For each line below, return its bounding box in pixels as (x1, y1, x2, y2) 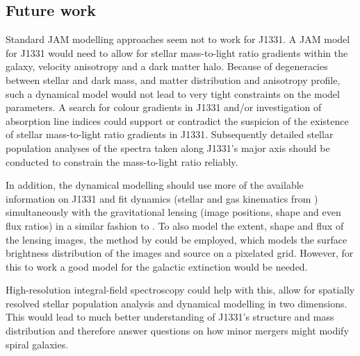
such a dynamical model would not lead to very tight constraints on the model (6, 86, 340, 101)
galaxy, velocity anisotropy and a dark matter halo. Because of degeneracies (6, 59, 328, 74)
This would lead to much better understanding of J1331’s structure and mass (6, 310, 334, 324)
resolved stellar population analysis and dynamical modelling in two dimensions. (6, 296, 347, 310)
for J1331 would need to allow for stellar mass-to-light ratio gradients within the (6, 45, 348, 60)
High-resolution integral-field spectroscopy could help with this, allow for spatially (6, 282, 355, 297)
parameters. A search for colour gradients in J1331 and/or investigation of (6, 100, 322, 115)
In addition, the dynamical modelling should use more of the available (6, 178, 304, 192)
